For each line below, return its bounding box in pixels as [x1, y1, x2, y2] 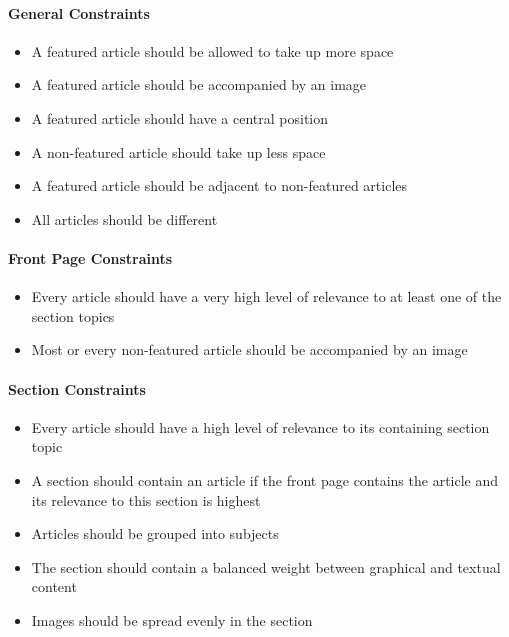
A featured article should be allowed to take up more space [31, 40, 394, 61]
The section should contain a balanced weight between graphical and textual [31, 556, 501, 577]
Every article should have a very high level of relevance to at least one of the [31, 286, 502, 307]
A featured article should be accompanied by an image [31, 74, 367, 95]
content [31, 576, 77, 597]
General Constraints [8, 2, 150, 23]
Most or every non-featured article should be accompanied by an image [31, 339, 468, 360]
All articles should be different [31, 208, 218, 229]
